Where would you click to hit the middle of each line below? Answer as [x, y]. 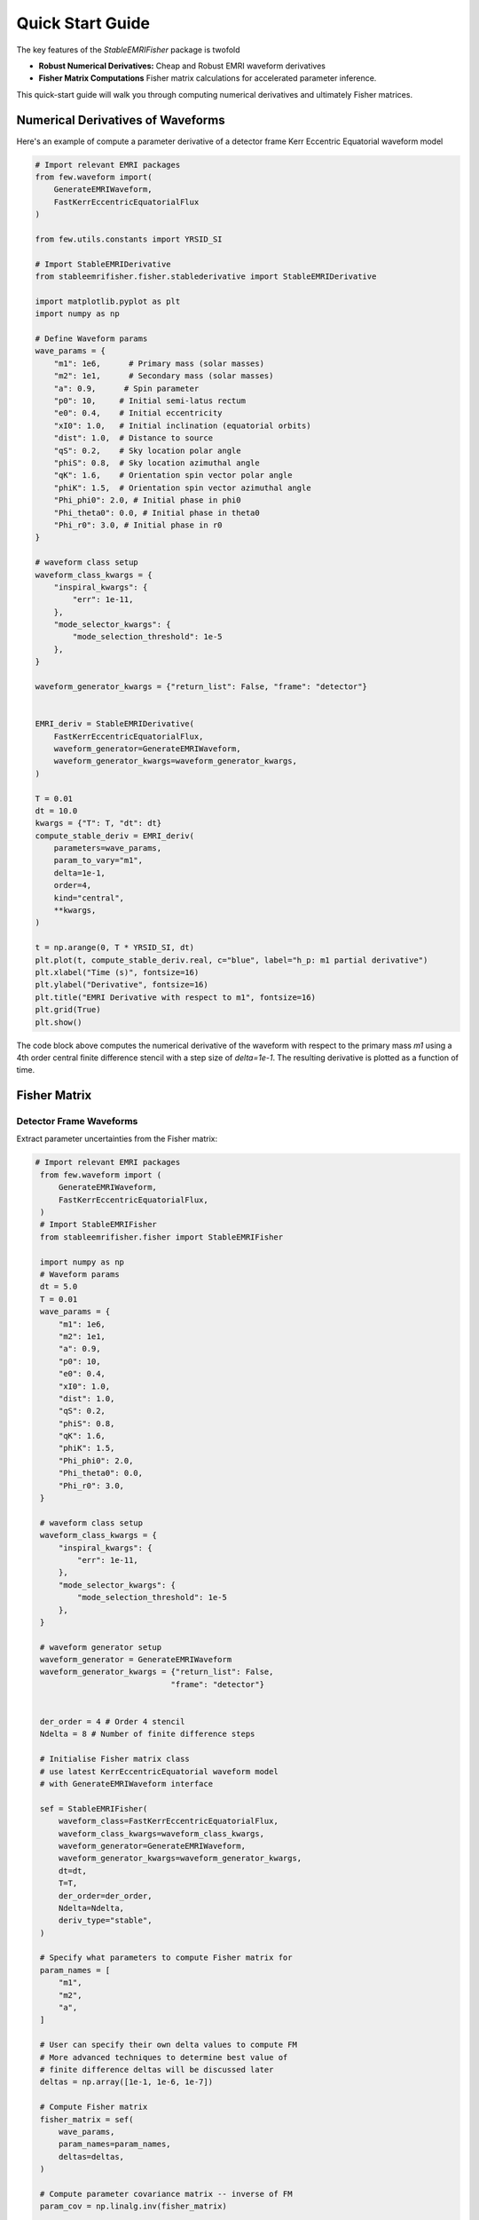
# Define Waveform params [91, 339]
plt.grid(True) [68, 1010]
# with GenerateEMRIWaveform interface [126, 1784]
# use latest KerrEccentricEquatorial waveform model [159, 1771]
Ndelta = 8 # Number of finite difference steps [148, 1734]
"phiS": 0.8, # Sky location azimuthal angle [157, 463]
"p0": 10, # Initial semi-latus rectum [149, 401]
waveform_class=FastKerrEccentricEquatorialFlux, [168, 1821]
